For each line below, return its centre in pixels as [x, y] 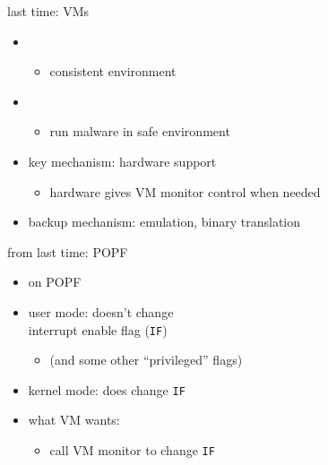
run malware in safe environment [140, 131]
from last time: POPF [68, 251]
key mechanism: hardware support [122, 161]
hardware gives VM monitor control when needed [185, 191]
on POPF [55, 282]
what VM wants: [74, 420]
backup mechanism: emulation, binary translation [164, 222]
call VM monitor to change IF [132, 450]
